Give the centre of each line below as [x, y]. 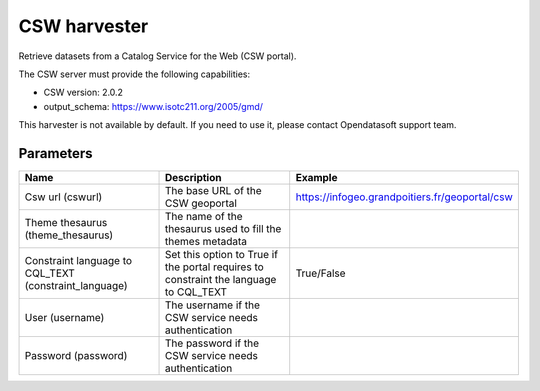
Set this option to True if [222, 255]
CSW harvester [83, 26]
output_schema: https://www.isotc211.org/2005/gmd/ [153, 106]
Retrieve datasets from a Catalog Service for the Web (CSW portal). [157, 56]
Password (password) [76, 356]
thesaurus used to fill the [223, 229]
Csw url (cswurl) [63, 197]
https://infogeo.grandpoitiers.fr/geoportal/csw [404, 197]
